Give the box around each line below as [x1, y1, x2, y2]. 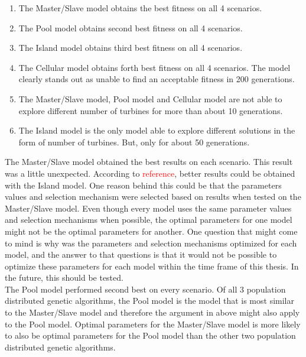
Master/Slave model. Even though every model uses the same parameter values [5, 202, 292, 214]
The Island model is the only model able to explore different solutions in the [18, 124, 295, 137]
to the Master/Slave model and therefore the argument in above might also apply [5, 306, 300, 319]
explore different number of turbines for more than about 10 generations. [18, 104, 283, 116]
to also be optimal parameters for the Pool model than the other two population [5, 329, 296, 342]
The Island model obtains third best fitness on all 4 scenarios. [18, 41, 243, 54]
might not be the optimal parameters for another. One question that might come [5, 225, 298, 237]
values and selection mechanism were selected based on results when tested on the [5, 190, 301, 203]
